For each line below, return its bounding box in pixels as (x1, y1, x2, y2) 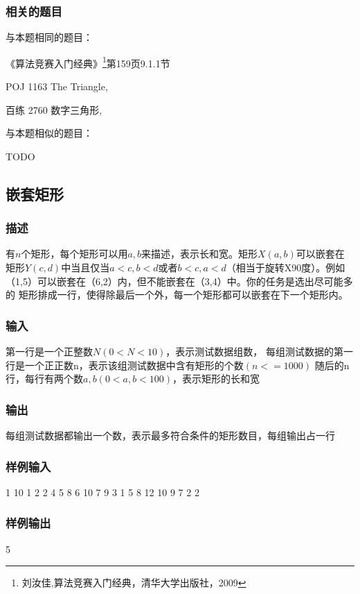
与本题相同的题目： (6, 30, 93, 44)
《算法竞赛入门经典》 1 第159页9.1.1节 (6, 53, 170, 70)
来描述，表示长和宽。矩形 (141, 246, 258, 261)
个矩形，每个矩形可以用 (21, 246, 128, 261)
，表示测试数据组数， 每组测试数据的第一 (165, 344, 353, 359)
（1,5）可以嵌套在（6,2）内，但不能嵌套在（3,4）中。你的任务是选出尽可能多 (6, 273, 353, 288)
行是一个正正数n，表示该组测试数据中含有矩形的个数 (6, 357, 244, 372)
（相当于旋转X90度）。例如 (226, 260, 345, 275)
